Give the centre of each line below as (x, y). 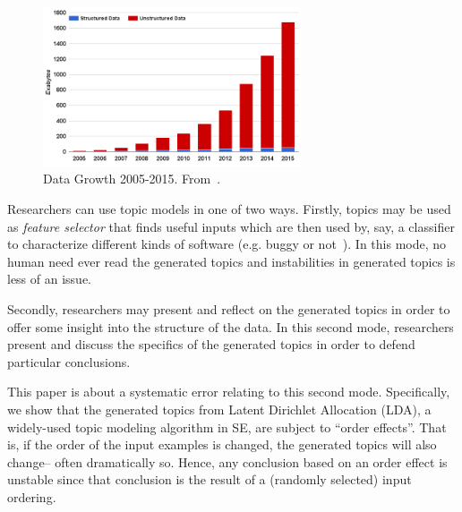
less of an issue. (50, 279)
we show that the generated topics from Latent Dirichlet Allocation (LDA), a (219, 410)
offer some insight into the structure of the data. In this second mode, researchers (231, 326)
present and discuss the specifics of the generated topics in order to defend (211, 344)
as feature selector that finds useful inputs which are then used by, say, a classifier (231, 226)
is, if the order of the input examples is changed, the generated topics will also (222, 444)
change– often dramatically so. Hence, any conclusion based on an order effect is (227, 461)
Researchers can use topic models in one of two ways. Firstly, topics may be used (229, 209)
